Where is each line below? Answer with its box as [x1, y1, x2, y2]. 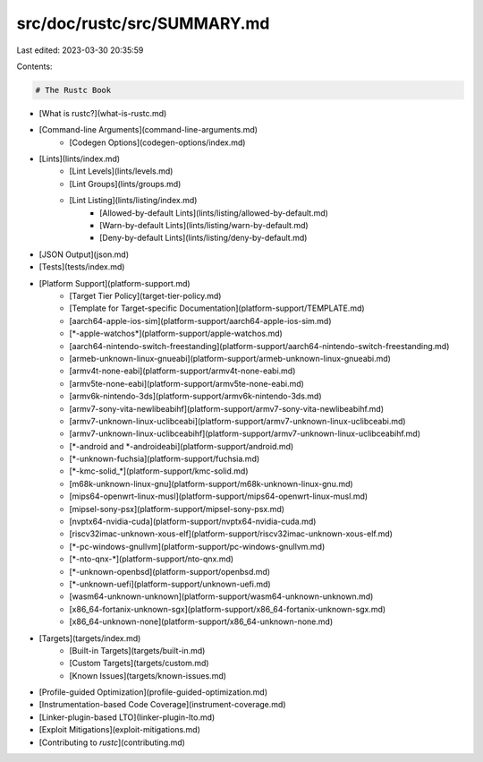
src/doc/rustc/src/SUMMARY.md [16, 13, 270, 33]
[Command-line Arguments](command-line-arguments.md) [38, 124, 258, 135]
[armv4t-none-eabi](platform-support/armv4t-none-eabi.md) [69, 365, 296, 376]
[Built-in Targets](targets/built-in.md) [69, 645, 206, 655]
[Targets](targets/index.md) [38, 632, 141, 644]
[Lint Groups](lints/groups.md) [69, 178, 182, 189]
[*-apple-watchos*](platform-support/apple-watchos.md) [69, 328, 284, 339]
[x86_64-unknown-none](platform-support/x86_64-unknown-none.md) [69, 616, 334, 627]
